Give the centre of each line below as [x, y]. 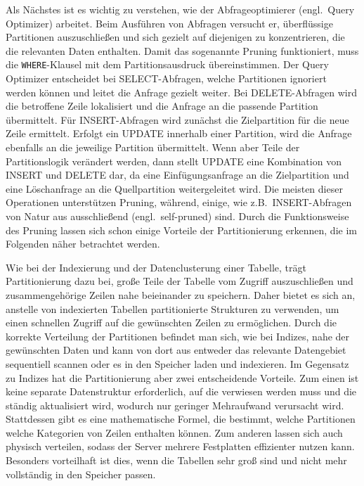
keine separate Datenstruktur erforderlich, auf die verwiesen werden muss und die [181, 391]
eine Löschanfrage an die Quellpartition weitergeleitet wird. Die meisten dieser [174, 188]
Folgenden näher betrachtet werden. [83, 244]
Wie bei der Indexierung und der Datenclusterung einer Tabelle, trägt [156, 267]
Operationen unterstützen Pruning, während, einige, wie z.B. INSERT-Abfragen [179, 202]
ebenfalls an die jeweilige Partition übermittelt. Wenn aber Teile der [153, 147]
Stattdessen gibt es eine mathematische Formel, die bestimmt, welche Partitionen [181, 419]
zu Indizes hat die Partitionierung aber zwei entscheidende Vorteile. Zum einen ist [182, 377]
